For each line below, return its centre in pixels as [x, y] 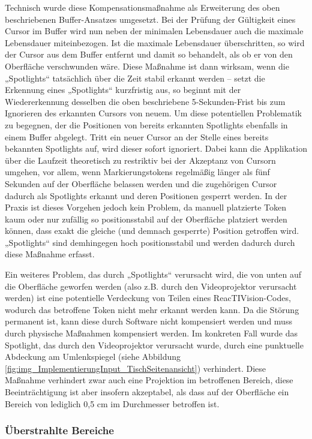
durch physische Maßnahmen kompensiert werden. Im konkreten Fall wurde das [151, 333]
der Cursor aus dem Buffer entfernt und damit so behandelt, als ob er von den [149, 54]
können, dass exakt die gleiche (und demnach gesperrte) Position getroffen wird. [152, 231]
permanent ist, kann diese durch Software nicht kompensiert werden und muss [148, 321]
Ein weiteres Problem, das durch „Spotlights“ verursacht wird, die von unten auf [153, 274]
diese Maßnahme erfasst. [50, 254]
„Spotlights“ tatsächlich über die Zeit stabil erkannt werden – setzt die [135, 78]
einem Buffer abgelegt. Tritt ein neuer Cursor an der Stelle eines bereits [137, 136]
